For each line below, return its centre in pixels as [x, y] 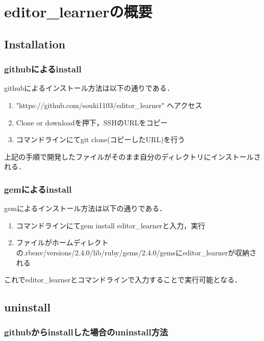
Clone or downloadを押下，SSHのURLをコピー [92, 122]
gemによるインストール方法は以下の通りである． [86, 208]
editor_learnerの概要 [78, 11]
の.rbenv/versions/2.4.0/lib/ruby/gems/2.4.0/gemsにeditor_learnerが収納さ [136, 252]
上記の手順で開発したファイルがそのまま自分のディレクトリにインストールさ [133, 156]
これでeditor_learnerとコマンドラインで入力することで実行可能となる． [123, 280]
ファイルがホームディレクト [62, 242]
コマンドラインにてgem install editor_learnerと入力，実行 [111, 225]
